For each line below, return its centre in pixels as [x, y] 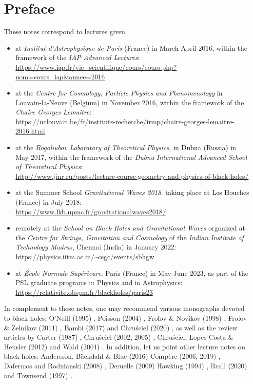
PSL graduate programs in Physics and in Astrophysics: [99, 282]
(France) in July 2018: [49, 202]
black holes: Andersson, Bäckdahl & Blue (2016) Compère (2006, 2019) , [112, 356]
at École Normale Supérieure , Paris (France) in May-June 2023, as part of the [132, 273]
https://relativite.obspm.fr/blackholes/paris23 [84, 292]
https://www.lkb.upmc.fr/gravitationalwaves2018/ [91, 211]
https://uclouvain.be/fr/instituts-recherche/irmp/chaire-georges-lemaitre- [125, 121]
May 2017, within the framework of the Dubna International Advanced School [131, 157]
